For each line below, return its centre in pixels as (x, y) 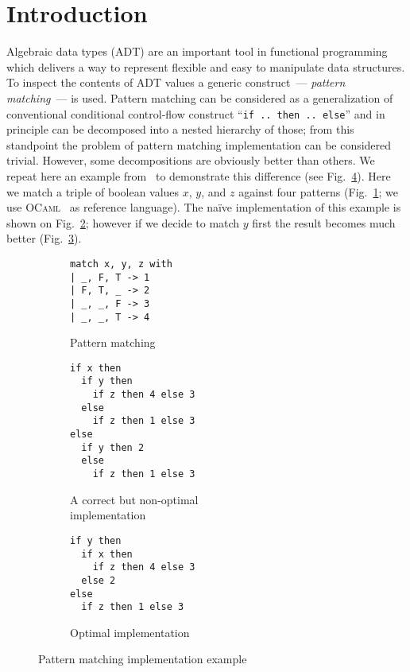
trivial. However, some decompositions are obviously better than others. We (191, 160)
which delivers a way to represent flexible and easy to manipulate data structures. (206, 66)
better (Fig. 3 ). (44, 238)
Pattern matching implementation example (143, 659)
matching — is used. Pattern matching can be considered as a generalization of (200, 97)
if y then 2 (113, 447)
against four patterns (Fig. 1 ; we (318, 191)
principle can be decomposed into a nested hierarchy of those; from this (180, 129)
